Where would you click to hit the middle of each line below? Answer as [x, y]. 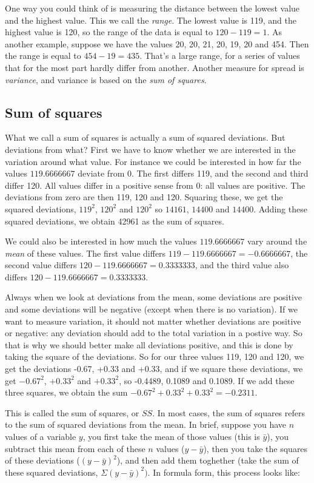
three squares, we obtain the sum [66, 392]
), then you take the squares [256, 448]
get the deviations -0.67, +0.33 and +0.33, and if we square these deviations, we [154, 369]
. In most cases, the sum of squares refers [229, 412]
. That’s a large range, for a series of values [220, 56]
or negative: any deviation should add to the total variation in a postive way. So [154, 333]
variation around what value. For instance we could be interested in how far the [153, 161]
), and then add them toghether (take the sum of [208, 460]
